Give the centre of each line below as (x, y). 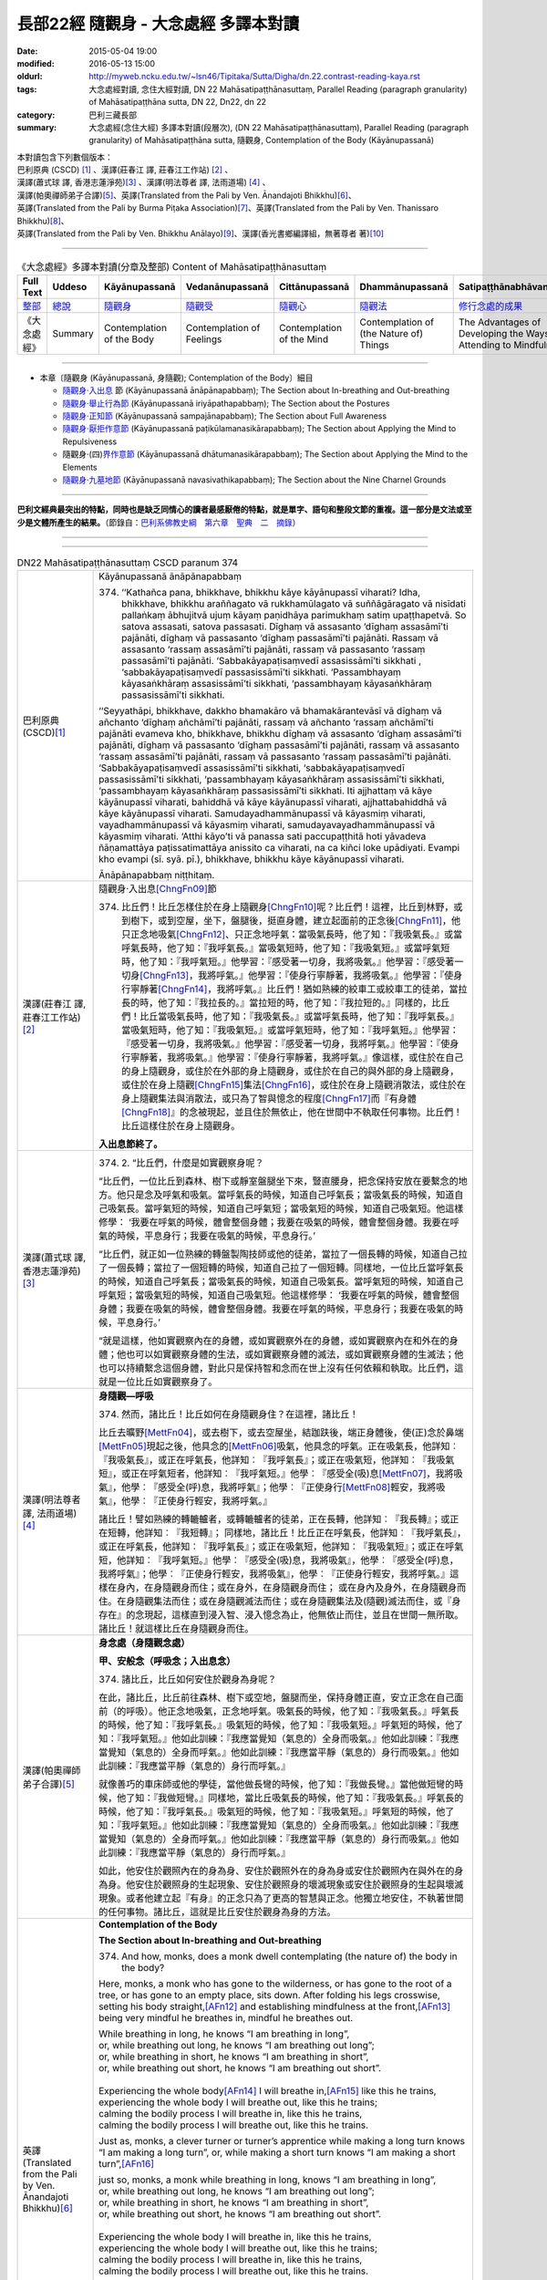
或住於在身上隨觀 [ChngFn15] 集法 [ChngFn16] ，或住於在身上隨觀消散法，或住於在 (294, 1085)
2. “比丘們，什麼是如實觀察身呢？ (193, 1163)
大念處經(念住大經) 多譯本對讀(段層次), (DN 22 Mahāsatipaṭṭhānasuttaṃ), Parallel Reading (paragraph (279, 127)
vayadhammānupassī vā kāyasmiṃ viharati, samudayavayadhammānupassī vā (267, 825)
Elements (80, 467)
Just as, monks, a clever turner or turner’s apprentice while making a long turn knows (282, 2141)
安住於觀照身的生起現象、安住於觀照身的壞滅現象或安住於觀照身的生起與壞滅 (299, 1885)
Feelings (204, 339)
